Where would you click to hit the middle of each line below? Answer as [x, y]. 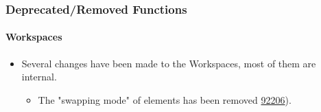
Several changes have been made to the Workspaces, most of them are [169, 63]
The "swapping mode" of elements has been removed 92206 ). [165, 99]
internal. [39, 77]
